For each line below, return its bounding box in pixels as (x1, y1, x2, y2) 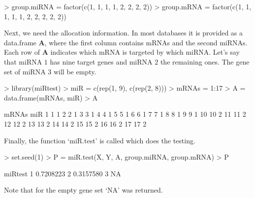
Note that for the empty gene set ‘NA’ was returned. (4, 185, 163, 195)
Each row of (4, 47, 40, 57)
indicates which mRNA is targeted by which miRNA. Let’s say (50, 47, 240, 57)
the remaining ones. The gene (160, 56, 250, 66)
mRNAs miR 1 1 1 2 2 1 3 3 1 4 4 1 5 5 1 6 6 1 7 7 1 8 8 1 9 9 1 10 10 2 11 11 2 (4, 109, 246, 119)
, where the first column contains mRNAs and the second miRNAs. (44, 37, 248, 47)
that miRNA (4, 56, 42, 66)
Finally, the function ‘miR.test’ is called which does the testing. (4, 135, 195, 145)
